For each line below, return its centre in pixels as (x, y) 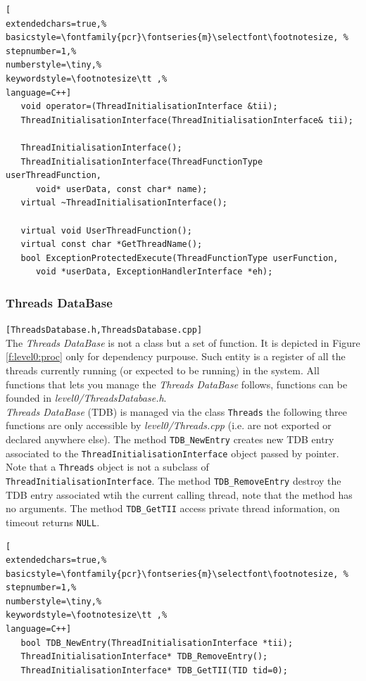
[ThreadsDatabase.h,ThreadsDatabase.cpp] (104, 330)
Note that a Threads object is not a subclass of (107, 467)
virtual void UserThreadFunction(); (106, 230)
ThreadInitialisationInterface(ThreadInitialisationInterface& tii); (187, 120)
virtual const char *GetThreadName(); (112, 244)
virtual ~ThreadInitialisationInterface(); (124, 203)
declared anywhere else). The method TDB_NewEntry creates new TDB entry (170, 439)
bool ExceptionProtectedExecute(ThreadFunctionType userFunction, (179, 258)
